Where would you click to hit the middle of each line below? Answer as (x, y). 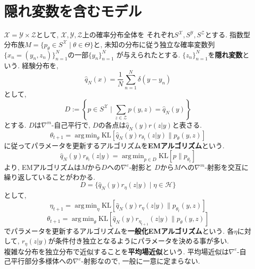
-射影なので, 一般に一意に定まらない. (141, 261)
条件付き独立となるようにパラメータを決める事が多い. (142, 241)
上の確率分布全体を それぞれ (128, 35)
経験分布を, (40, 65)
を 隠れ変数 (225, 54)
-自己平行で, (71, 124)
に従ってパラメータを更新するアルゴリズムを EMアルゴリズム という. (114, 145)
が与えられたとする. (148, 54)
